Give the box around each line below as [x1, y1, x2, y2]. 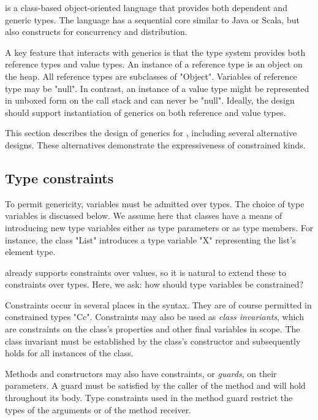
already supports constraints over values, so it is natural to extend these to [5, 265, 286, 278]
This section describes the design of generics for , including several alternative [5, 126, 297, 139]
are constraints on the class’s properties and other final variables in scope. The [5, 323, 300, 335]
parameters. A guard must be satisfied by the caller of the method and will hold [5, 379, 306, 392]
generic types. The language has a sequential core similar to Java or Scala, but [5, 13, 300, 26]
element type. [5, 245, 56, 258]
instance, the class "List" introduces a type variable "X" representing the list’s [5, 233, 296, 246]
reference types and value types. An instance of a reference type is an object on [5, 58, 303, 71]
